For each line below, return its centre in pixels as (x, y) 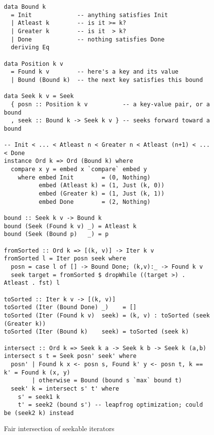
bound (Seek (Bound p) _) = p (56, 234)
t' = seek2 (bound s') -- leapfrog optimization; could (110, 405)
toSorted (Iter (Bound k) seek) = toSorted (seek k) (97, 332)
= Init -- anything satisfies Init (89, 15)
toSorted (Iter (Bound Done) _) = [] (70, 307)
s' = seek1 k (39, 397)
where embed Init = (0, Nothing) (84, 177)
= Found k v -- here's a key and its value (95, 72)
